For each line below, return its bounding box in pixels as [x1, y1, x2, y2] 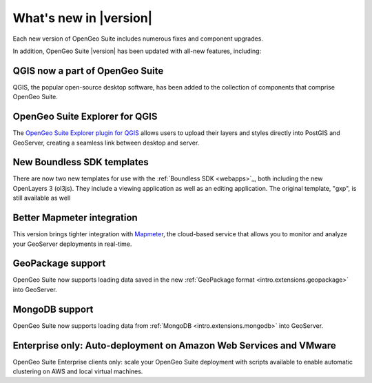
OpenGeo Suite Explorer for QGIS [12, 111, 158, 123]
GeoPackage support [12, 258, 106, 269]
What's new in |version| [12, 10, 153, 25]
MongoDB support [12, 303, 94, 315]
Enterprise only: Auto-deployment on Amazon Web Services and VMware [12, 340, 337, 351]
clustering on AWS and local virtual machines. [12, 367, 143, 375]
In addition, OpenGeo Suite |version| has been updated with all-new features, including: [12, 47, 262, 55]
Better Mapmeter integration [12, 212, 138, 224]
